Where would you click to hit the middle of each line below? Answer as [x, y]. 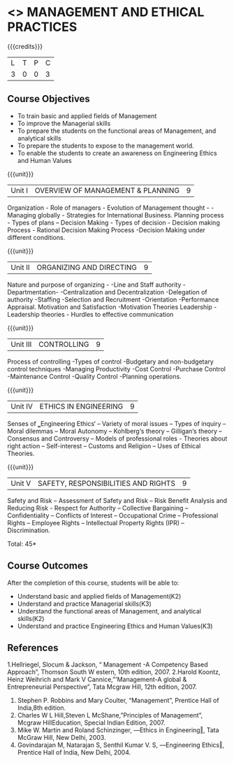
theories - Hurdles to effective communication [107, 314]
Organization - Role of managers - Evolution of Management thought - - [111, 208]
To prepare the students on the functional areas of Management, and [117, 131]
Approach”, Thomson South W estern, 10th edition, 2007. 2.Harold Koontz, [114, 672]
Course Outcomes [48, 566]
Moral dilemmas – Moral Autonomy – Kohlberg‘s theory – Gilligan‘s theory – [115, 431]
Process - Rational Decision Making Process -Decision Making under [107, 230]
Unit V [21, 483]
